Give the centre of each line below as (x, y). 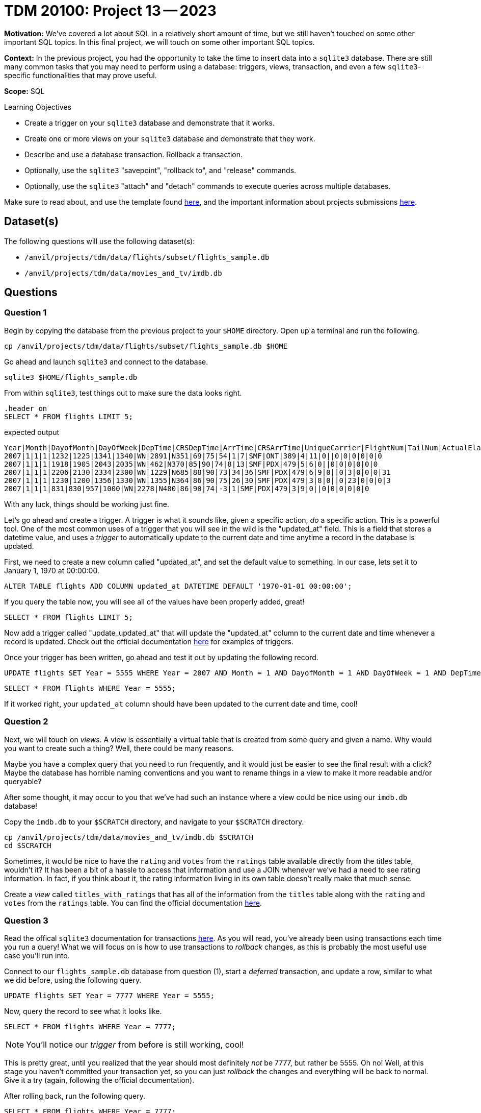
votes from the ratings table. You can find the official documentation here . (133, 903)
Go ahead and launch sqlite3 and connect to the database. (106, 361)
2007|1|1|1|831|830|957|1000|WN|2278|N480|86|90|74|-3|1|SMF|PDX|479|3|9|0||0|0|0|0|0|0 (187, 488)
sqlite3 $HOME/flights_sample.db (71, 377)
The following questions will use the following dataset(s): (100, 241)
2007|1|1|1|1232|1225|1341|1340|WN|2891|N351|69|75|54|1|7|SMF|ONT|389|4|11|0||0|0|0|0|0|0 (193, 456)
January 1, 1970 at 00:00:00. (52, 570)
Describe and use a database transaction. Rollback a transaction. (134, 154)
